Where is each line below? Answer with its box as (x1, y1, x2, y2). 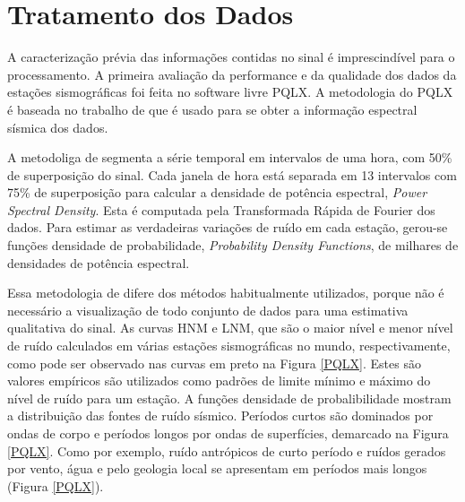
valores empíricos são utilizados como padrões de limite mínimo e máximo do (7, 371, 431, 390)
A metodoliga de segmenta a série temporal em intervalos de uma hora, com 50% (7, 148, 452, 167)
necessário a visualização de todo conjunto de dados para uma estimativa (7, 300, 409, 319)
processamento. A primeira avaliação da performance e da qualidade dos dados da (7, 65, 457, 83)
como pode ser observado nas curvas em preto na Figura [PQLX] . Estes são (7, 353, 421, 372)
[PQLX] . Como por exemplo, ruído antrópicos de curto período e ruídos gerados (7, 441, 446, 460)
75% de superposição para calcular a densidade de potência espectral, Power (7, 183, 427, 202)
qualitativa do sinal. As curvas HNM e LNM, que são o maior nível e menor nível (7, 318, 453, 337)
